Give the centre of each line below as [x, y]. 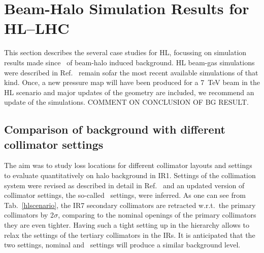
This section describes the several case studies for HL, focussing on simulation [125, 52]
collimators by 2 [29, 215]
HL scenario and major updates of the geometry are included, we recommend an [129, 92]
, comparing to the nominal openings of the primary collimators [157, 215]
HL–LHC [37, 28]
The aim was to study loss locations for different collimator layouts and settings [128, 165]
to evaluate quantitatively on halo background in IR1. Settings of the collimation [130, 175]
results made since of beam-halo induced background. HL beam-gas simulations [129, 62]
